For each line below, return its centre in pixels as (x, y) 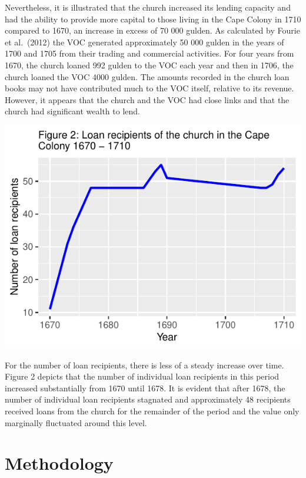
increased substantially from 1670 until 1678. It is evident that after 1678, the (145, 388)
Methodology (59, 463)
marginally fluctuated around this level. (76, 422)
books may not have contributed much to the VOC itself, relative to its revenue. (149, 88)
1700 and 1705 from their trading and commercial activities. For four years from (149, 53)
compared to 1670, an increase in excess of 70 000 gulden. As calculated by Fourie (152, 30)
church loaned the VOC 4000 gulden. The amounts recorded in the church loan (147, 76)
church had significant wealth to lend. (72, 111)
